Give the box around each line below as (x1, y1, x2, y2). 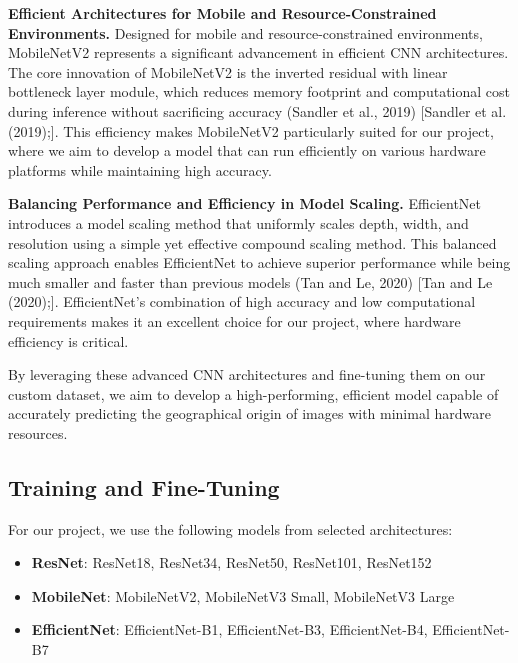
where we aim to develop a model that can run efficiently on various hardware (8, 140, 486, 161)
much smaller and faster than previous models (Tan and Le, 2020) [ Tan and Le (8, 271, 493, 292)
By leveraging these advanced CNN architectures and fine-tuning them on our (8, 364, 486, 385)
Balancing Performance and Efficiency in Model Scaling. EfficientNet (8, 193, 481, 214)
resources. (8, 422, 68, 443)
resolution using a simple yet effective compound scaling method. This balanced (8, 232, 497, 253)
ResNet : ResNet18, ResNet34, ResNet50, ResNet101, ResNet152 (31, 552, 432, 573)
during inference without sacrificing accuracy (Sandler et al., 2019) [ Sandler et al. (8, 100, 507, 121)
